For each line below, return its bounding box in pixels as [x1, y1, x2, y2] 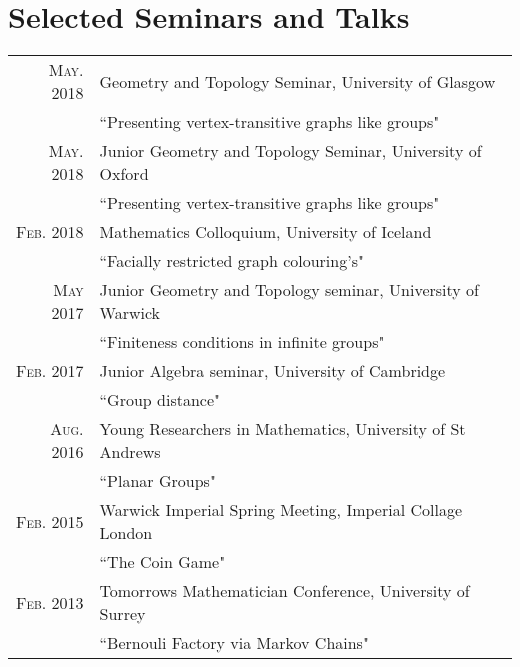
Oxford [99, 162, 149, 186]
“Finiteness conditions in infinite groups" [99, 330, 385, 354]
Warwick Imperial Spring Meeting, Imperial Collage [99, 498, 462, 522]
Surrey [99, 602, 146, 626]
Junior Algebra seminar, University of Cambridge [99, 359, 446, 383]
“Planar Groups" [99, 469, 216, 493]
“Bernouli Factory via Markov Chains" [99, 631, 369, 655]
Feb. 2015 [16, 509, 84, 533]
